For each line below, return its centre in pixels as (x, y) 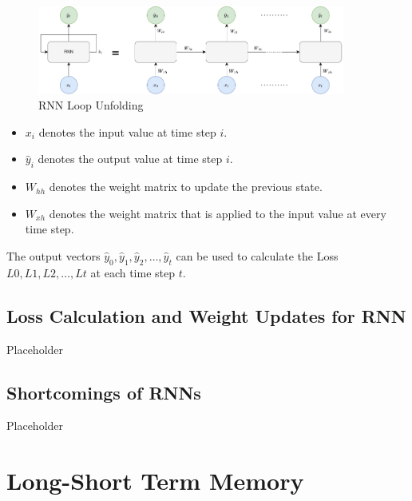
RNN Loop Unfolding (91, 105)
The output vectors (53, 256)
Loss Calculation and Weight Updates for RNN (206, 315)
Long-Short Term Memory (155, 481)
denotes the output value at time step (130, 159)
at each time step (133, 272)
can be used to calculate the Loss (257, 256)
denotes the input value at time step (127, 131)
